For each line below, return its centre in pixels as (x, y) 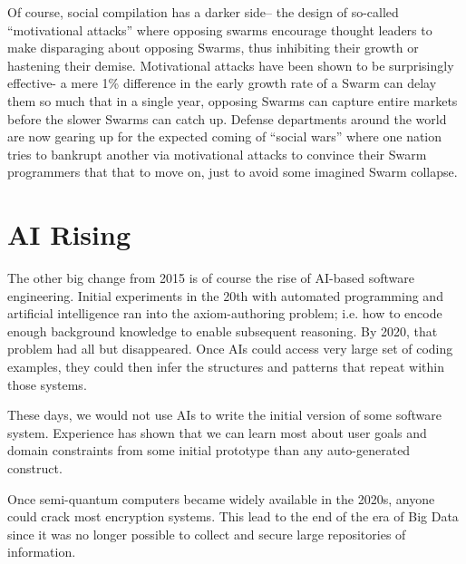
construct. (35, 468)
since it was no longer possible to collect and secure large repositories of (207, 534)
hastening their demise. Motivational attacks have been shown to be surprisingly (231, 65)
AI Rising (69, 234)
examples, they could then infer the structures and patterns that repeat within (226, 367)
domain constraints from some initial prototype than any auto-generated (209, 450)
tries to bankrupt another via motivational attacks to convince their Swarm (217, 154)
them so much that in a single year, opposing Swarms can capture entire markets (233, 100)
